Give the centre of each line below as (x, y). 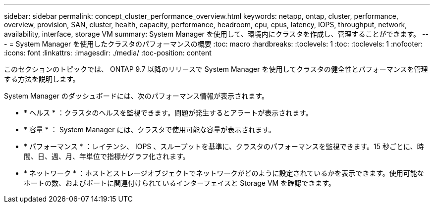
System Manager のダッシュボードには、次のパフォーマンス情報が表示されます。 (136, 96)
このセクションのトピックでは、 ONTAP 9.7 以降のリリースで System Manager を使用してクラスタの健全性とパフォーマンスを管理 (216, 69)
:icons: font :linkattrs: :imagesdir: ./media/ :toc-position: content (108, 53)
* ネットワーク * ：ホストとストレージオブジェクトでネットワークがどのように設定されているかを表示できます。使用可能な (224, 173)
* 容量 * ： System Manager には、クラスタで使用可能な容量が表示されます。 (150, 129)
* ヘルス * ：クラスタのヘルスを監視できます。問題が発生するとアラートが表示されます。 (168, 113)
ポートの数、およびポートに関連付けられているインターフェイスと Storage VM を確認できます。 (180, 183)
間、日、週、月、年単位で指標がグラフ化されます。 (107, 156)
